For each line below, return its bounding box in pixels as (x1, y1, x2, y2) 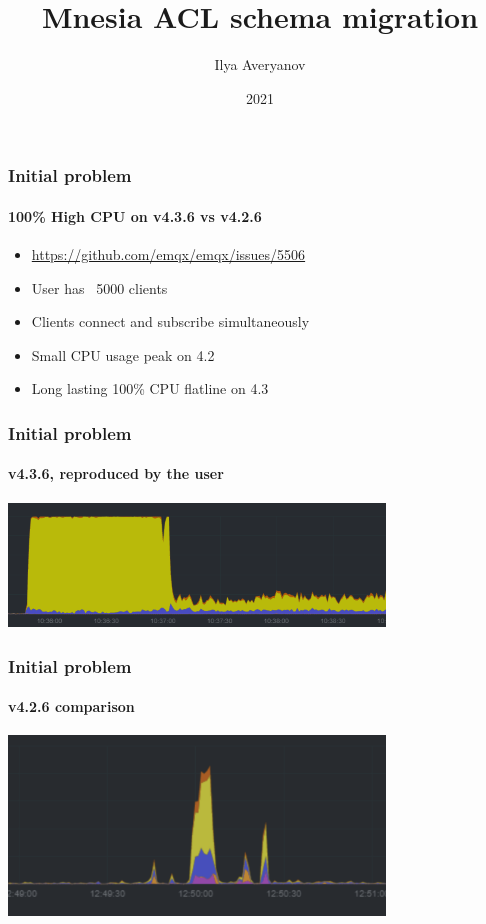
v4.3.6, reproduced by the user (8, 463, 224, 484)
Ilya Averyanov (214, 54, 306, 75)
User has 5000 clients (31, 277, 168, 298)
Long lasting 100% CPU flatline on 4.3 (31, 378, 269, 399)
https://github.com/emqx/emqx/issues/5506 (31, 244, 306, 265)
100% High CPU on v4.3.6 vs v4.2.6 (8, 205, 262, 226)
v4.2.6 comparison (8, 696, 135, 717)
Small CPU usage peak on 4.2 (31, 344, 215, 365)
